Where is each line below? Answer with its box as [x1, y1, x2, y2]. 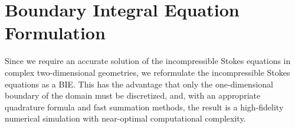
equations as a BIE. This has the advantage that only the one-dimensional [5, 78, 273, 90]
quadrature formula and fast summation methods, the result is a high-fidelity [5, 100, 284, 113]
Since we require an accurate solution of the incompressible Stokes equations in [5, 55, 291, 67]
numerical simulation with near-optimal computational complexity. [5, 112, 246, 124]
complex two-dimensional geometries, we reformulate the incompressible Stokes [5, 66, 290, 78]
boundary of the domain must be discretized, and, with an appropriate [5, 89, 261, 102]
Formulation [5, 21, 106, 45]
